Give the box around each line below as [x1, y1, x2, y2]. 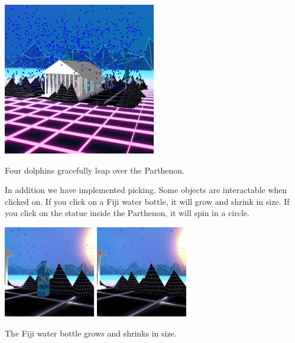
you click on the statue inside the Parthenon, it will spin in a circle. [5, 207, 249, 219]
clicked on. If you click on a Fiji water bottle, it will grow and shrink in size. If [5, 195, 290, 207]
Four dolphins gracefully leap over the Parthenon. [5, 164, 185, 176]
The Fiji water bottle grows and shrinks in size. [5, 326, 177, 339]
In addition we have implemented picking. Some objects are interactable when [5, 184, 287, 196]
